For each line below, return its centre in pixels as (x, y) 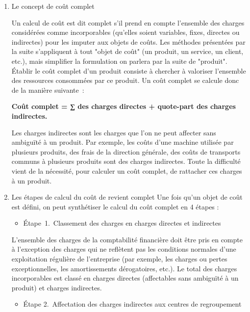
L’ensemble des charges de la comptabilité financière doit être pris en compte (127, 239)
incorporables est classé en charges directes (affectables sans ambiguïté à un (125, 278)
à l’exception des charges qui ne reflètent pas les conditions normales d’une (124, 249)
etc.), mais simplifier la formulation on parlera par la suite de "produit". (119, 61)
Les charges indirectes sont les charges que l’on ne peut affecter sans (114, 132)
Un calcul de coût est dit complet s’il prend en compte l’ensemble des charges (128, 22)
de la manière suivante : (48, 90)
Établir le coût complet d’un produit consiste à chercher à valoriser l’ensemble (129, 70)
